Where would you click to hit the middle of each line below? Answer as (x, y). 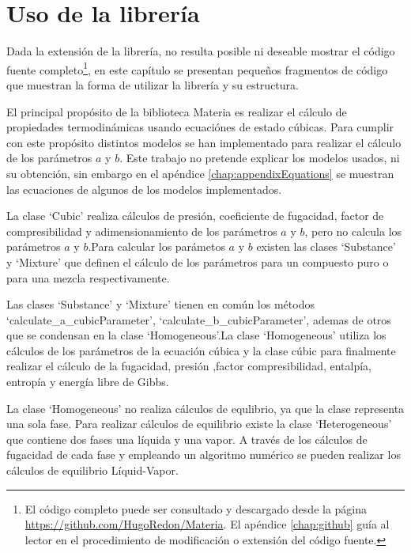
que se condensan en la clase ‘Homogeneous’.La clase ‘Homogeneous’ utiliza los (196, 335)
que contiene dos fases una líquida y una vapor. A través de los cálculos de (187, 439)
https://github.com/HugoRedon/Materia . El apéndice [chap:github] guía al (207, 524)
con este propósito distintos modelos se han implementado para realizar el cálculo (204, 142)
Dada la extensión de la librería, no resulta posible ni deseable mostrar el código (201, 51)
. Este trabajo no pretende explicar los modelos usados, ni (260, 158)
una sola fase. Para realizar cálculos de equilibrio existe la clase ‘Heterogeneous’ (199, 424)
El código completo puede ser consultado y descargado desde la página (196, 508)
